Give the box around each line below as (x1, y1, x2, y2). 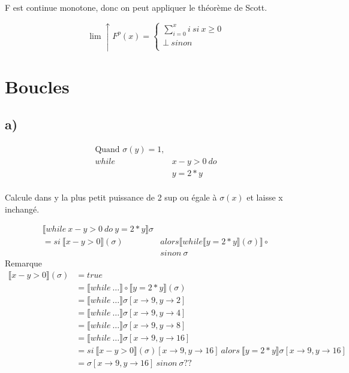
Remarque (5, 257, 43, 269)
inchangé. (5, 202, 40, 215)
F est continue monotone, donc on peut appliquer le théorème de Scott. (5, 1, 267, 13)
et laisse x (246, 191, 283, 204)
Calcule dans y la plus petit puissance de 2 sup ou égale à (5, 191, 217, 204)
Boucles (5, 74, 70, 98)
